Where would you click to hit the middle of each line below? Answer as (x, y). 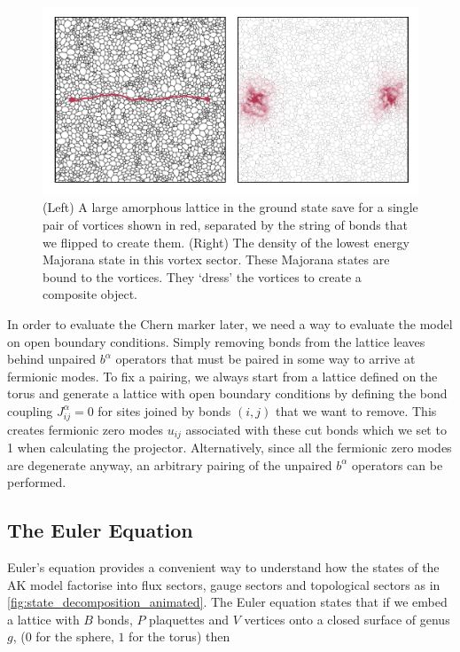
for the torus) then (179, 636)
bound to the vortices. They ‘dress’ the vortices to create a (202, 276)
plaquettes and (189, 619)
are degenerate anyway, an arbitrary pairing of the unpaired (170, 464)
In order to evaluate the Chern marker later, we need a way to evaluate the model (230, 323)
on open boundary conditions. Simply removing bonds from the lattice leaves (216, 341)
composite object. (90, 294)
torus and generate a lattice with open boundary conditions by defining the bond (227, 393)
